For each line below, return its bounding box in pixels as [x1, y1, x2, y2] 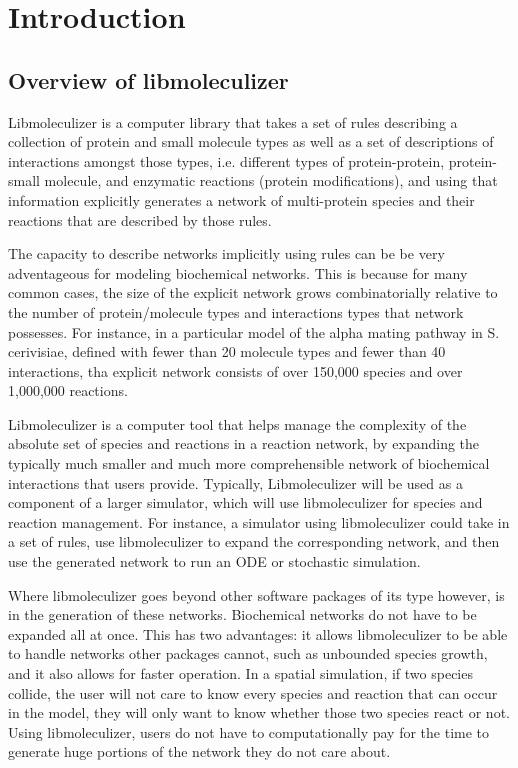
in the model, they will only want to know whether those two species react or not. [8, 702, 510, 723]
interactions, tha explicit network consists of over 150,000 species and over [8, 360, 463, 381]
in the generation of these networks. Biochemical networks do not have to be [8, 604, 477, 625]
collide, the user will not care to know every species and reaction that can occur [8, 682, 498, 703]
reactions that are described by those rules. [8, 209, 272, 230]
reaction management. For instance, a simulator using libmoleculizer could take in [8, 511, 510, 532]
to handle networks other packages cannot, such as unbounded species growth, [8, 643, 488, 664]
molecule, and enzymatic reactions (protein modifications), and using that [44, 170, 498, 191]
